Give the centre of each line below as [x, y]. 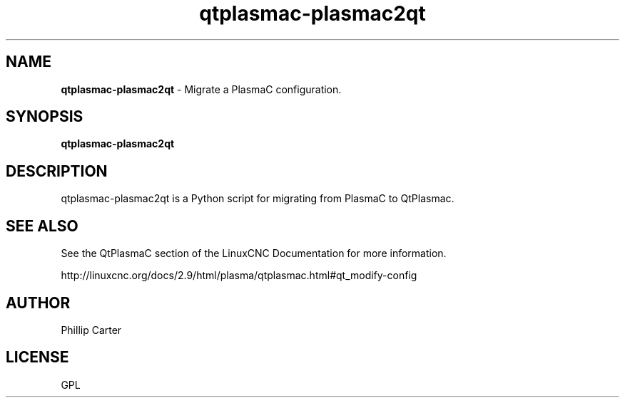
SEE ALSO [42, 226]
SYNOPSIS [45, 117]
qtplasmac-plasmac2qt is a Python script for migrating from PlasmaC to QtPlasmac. [258, 199]
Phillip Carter [91, 330]
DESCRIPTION [57, 171]
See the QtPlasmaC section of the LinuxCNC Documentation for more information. [254, 253]
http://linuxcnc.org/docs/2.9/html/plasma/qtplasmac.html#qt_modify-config [239, 276]
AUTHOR [38, 303]
